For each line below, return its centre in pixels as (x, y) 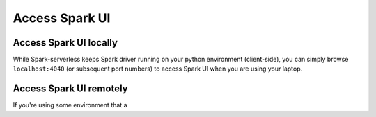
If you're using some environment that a (70, 105)
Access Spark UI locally (65, 43)
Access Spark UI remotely (70, 89)
